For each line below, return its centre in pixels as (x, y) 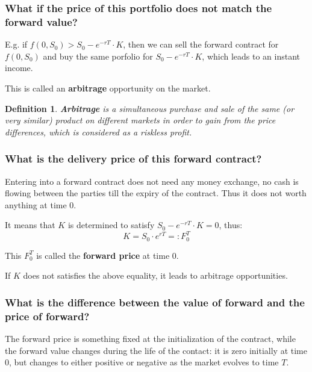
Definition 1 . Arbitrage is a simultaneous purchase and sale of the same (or (150, 108)
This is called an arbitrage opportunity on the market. (108, 88)
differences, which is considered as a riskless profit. (98, 132)
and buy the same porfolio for (98, 56)
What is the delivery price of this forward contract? (133, 159)
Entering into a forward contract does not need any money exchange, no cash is (152, 181)
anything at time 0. (41, 204)
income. (19, 68)
